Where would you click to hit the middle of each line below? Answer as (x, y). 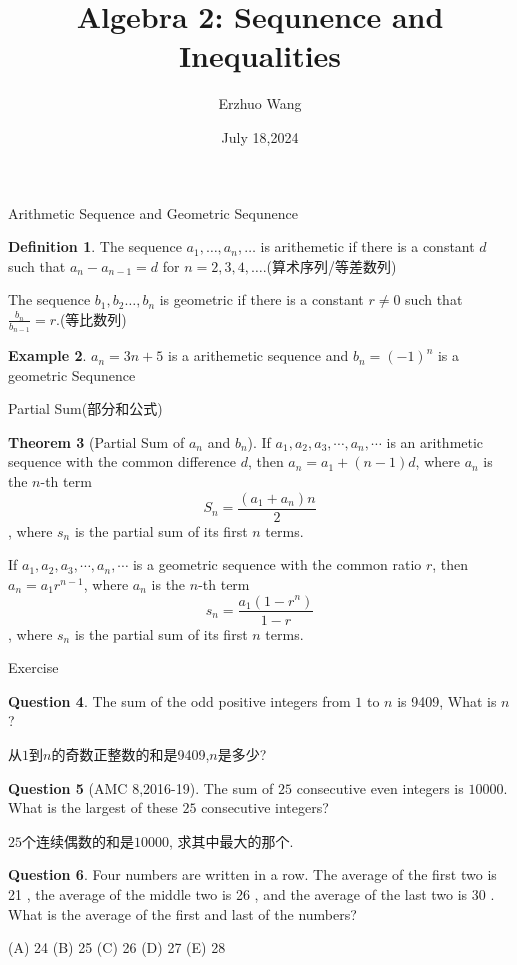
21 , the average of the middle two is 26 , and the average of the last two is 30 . (251, 893)
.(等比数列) (91, 318)
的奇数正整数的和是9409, (130, 753)
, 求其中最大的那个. (231, 840)
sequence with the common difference (122, 461)
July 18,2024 (260, 136)
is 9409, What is (447, 700)
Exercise (33, 667)
